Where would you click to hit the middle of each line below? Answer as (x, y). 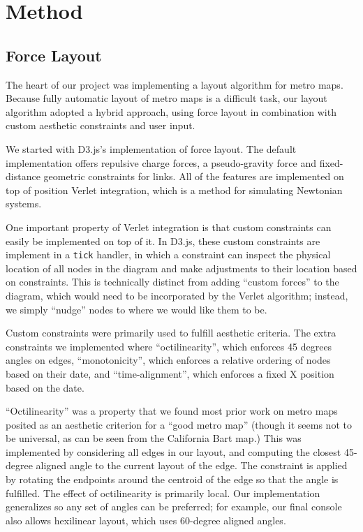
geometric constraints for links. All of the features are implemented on (194, 176)
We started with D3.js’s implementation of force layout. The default (151, 148)
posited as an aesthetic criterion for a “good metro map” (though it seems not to (179, 424)
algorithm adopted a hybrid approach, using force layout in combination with (171, 111)
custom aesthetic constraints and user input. (101, 125)
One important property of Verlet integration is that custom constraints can (169, 227)
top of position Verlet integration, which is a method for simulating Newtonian (174, 190)
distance (23, 176)
